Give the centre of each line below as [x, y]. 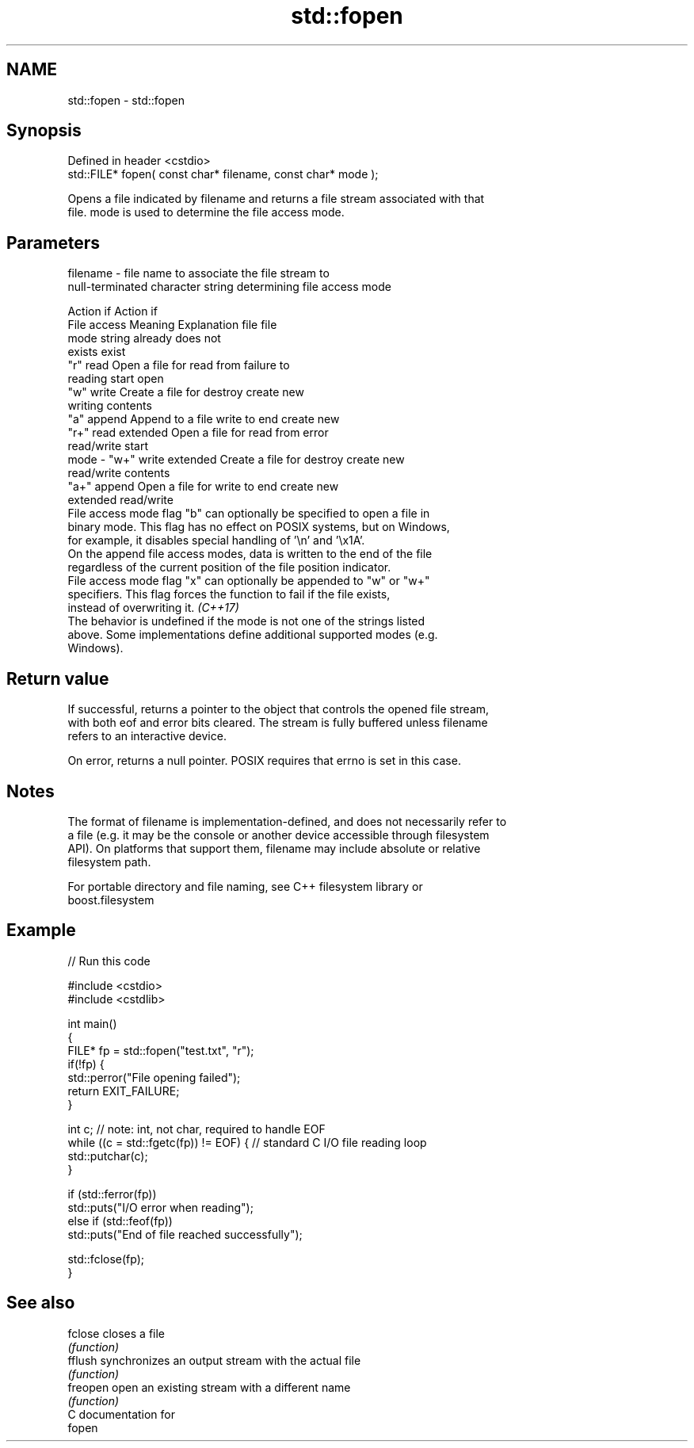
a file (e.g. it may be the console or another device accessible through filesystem [278, 835]
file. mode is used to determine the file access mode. [206, 212]
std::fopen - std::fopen [126, 100]
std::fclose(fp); [106, 1259]
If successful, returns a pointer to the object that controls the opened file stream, [278, 709]
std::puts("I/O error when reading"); [160, 1207]
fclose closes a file [116, 1333]
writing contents [110, 406]
